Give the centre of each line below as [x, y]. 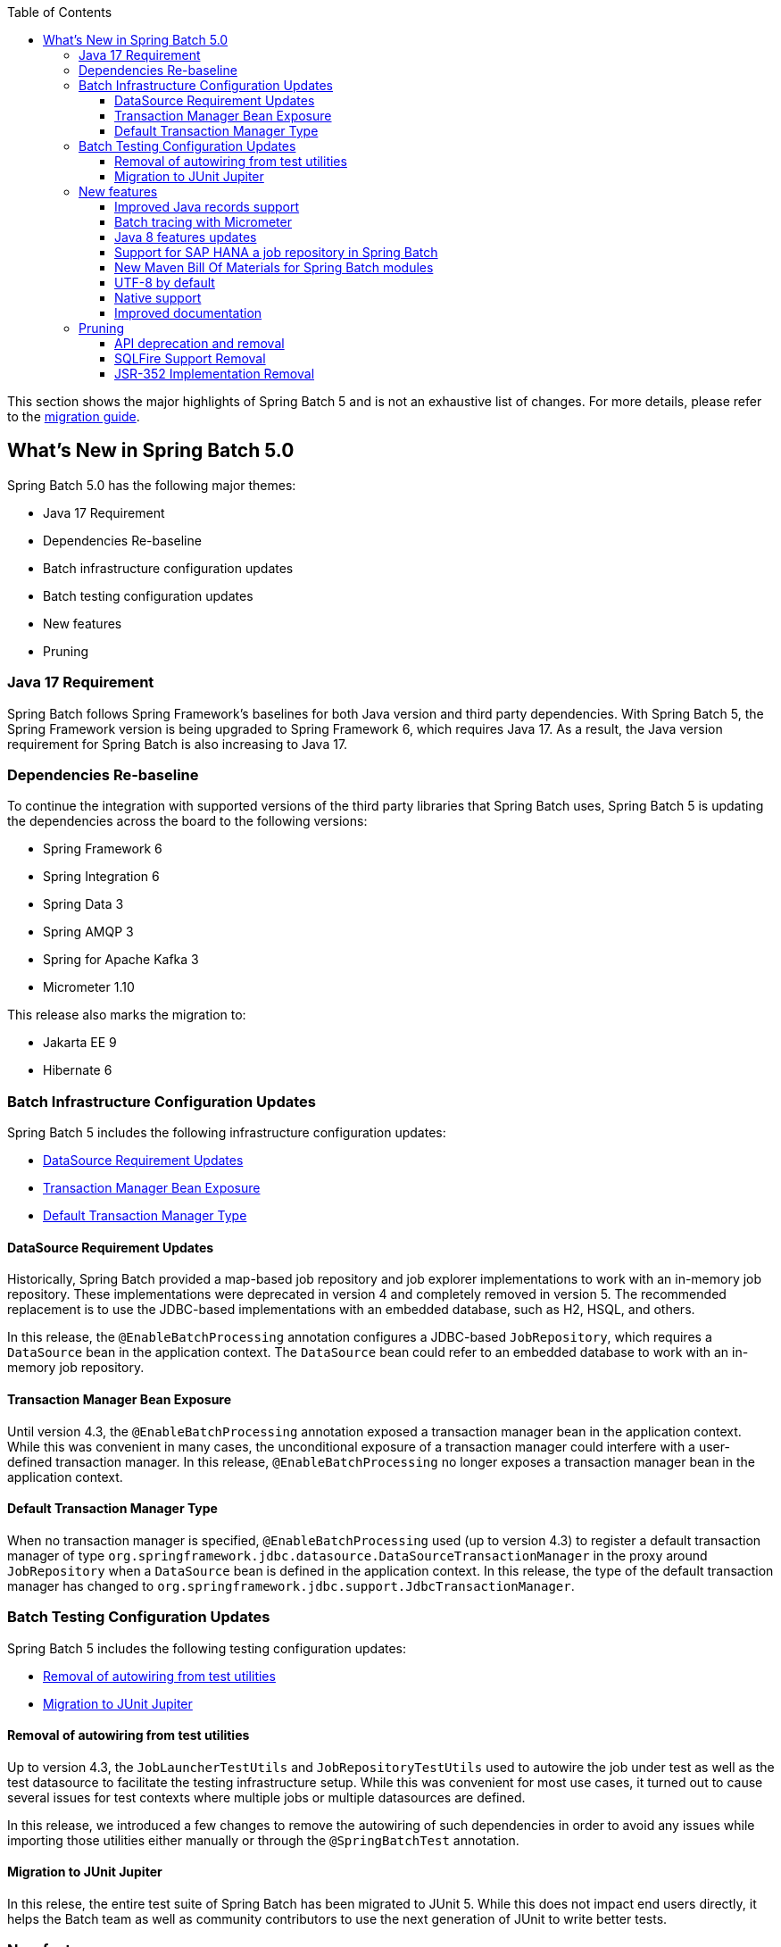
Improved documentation [188, 313]
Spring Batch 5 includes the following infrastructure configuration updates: [227, 1133]
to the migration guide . [74, 416]
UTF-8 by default [165, 283]
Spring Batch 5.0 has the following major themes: [152, 485]
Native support [158, 298]
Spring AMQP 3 [88, 932]
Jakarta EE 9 [80, 1043]
